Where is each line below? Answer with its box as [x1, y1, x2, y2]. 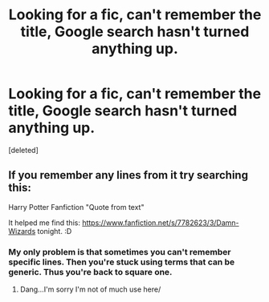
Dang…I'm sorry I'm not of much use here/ [19, 284, 161, 294]
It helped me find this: [8, 218, 80, 228]
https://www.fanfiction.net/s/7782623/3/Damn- [81, 218, 239, 228]
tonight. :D [37, 226, 72, 236]
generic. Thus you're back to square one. [8, 266, 173, 277]
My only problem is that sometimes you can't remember [8, 246, 231, 257]
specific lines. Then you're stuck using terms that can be [8, 256, 235, 268]
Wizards [8, 226, 36, 236]
